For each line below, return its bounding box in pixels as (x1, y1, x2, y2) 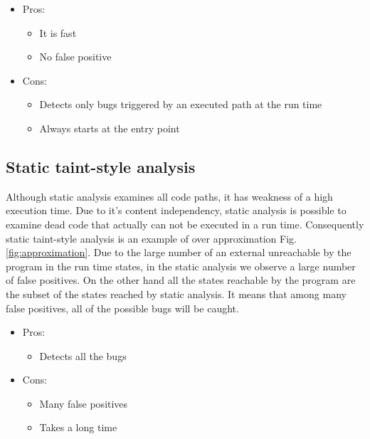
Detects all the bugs (39, 348, 127, 363)
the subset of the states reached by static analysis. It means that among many (6, 286, 347, 301)
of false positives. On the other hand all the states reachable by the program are (6, 273, 356, 287)
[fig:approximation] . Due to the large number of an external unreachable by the (6, 245, 351, 260)
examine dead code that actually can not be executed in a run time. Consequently (6, 216, 364, 231)
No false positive (39, 49, 112, 64)
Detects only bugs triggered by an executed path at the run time (39, 97, 322, 112)
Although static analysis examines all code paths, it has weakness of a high (6, 189, 333, 203)
